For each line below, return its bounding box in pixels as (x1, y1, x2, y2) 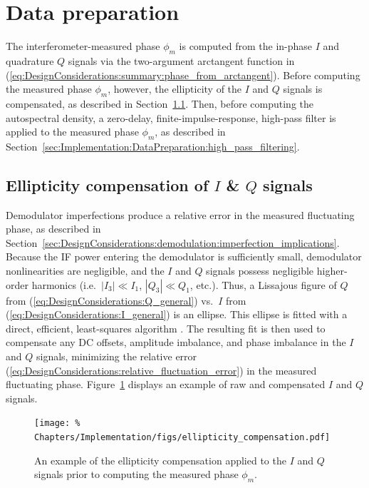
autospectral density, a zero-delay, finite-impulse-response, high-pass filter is (6, 110, 336, 125)
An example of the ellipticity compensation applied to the (34, 452, 286, 467)
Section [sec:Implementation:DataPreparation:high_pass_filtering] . (6, 138, 300, 153)
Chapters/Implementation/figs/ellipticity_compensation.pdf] (34, 432, 331, 443)
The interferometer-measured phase (6, 39, 160, 54)
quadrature (6, 53, 54, 68)
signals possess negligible (206, 263, 314, 278)
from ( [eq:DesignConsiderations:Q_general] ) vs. (6, 293, 214, 307)
